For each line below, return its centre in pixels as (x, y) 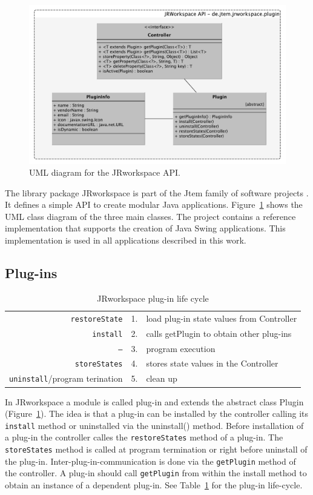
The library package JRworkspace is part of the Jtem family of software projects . (157, 192)
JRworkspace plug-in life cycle (153, 298)
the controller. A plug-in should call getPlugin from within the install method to (156, 473)
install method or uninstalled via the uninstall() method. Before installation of (154, 425)
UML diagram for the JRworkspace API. (105, 172)
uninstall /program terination (66, 378)
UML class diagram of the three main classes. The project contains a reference (150, 216)
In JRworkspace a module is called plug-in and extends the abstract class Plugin (154, 401)
